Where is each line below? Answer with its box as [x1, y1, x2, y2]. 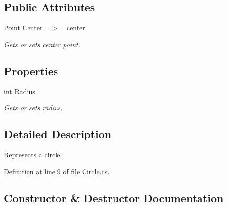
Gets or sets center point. [4, 39, 81, 49]
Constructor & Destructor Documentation [4, 190, 224, 205]
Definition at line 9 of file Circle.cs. [4, 166, 110, 176]
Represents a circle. [4, 149, 62, 159]
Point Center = [4, 23, 50, 33]
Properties [4, 63, 58, 78]
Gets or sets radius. [4, 103, 63, 113]
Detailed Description [4, 127, 112, 142]
